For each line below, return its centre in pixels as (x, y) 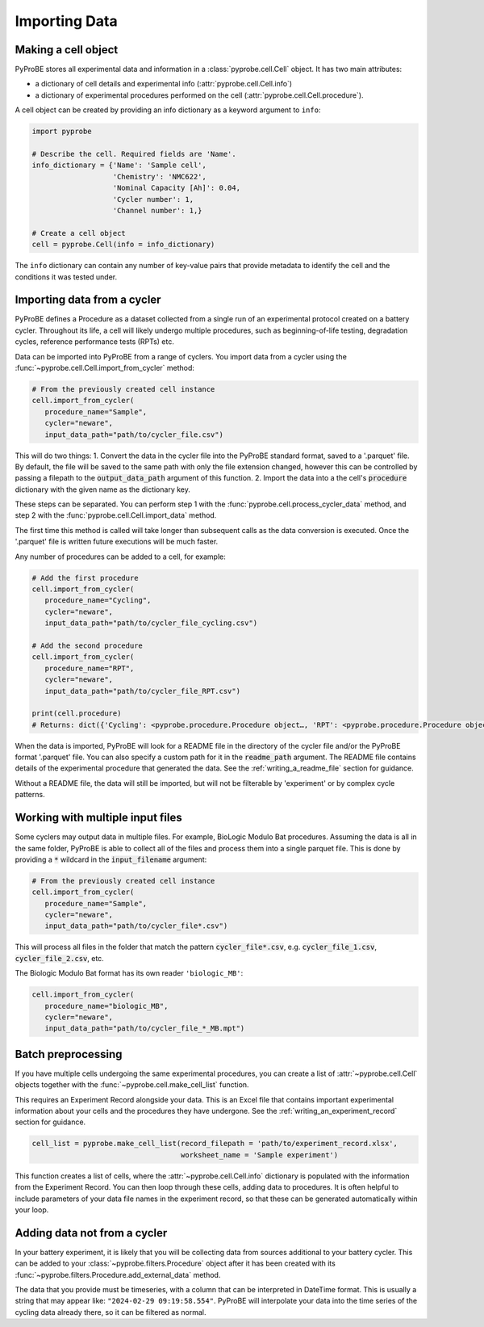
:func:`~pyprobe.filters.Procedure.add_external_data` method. (118, 1275)
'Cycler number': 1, (153, 199)
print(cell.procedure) (77, 714)
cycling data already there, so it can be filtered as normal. (111, 1312)
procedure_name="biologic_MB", (106, 1006)
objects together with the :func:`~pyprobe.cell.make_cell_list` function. (132, 1085)
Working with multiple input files (98, 818)
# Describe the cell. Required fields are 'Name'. (134, 154)
